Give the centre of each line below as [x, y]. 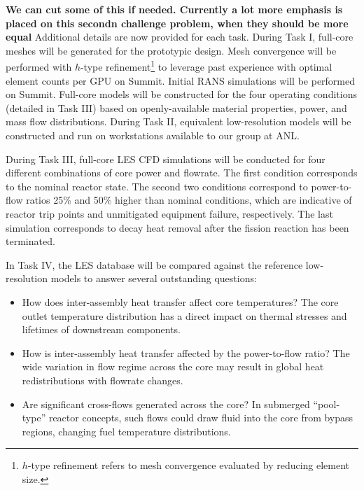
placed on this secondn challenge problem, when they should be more [177, 23]
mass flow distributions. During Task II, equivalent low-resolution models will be [178, 121]
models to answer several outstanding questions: [154, 278]
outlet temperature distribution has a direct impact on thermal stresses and [184, 315]
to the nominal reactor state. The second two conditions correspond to [157, 186]
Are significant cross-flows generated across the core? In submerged [166, 404]
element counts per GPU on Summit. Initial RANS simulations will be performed [181, 80]
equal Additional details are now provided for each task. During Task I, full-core [180, 37]
